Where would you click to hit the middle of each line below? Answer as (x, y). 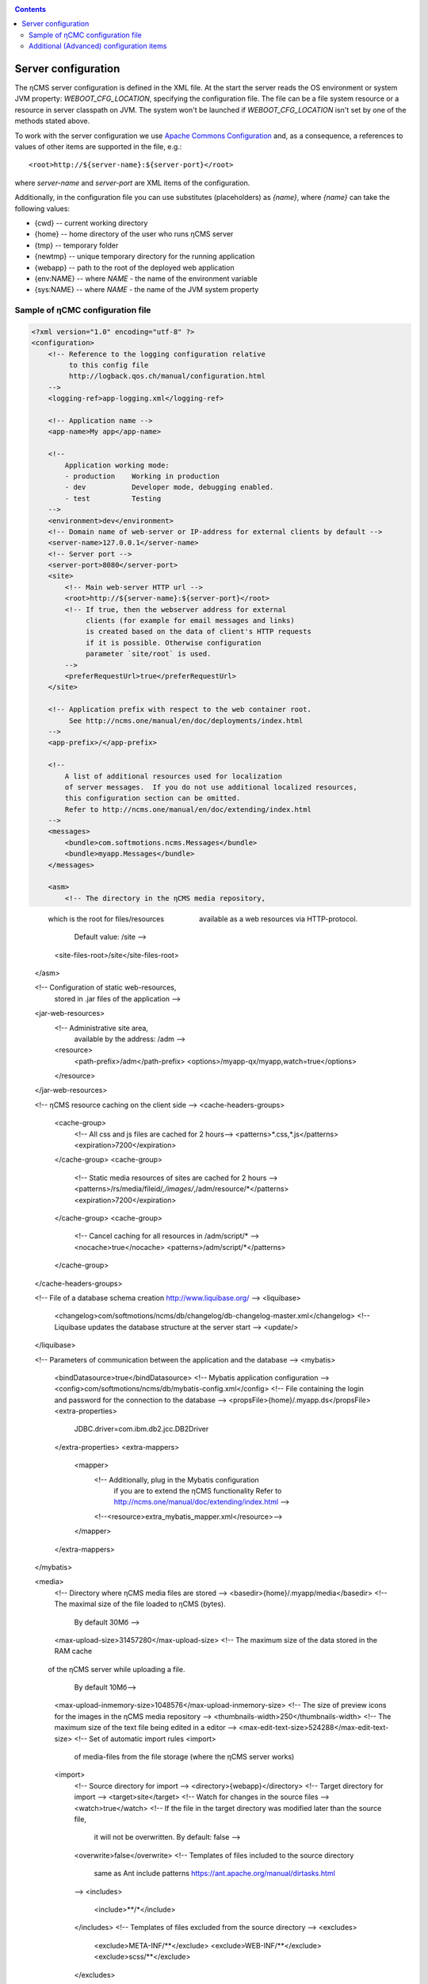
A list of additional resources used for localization (174, 776)
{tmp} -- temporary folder (76, 245)
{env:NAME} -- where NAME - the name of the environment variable (146, 279)
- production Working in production (142, 476)
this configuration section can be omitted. (153, 798)
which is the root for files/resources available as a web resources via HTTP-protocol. (203, 919)
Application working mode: (117, 465)
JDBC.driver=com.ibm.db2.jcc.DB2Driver (141, 1429)
